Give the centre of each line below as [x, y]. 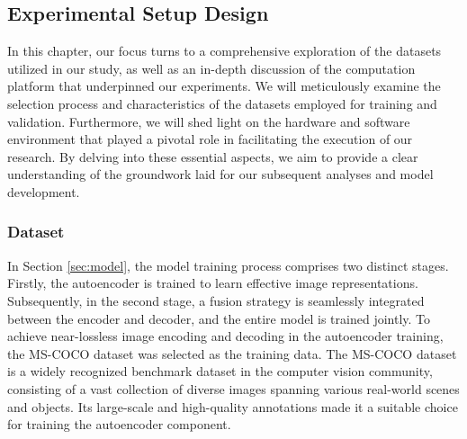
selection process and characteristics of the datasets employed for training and [222, 103]
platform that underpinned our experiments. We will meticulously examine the [224, 86]
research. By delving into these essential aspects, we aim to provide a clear [213, 156]
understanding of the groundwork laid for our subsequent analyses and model [220, 174]
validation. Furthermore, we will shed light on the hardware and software [209, 121]
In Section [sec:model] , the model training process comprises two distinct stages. [228, 265]
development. [44, 191]
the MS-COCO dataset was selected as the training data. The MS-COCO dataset [232, 353]
